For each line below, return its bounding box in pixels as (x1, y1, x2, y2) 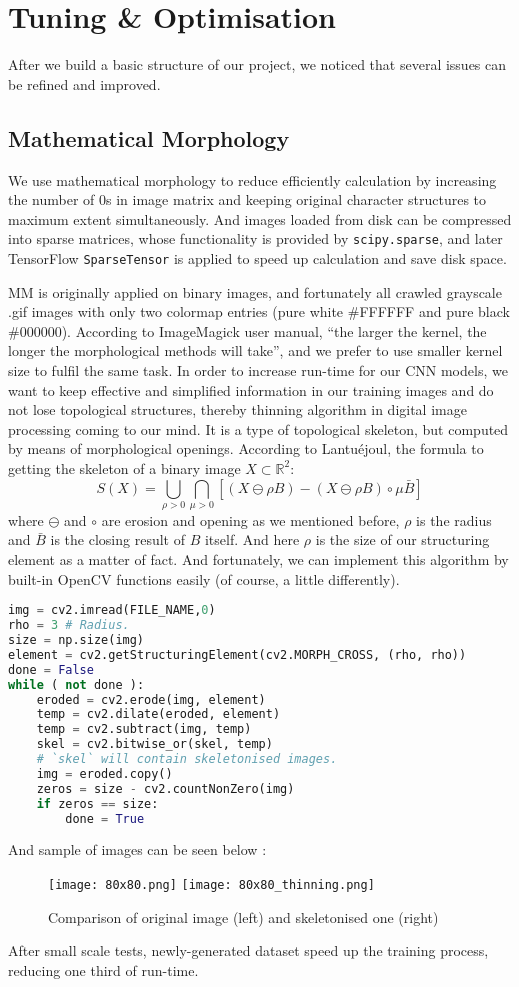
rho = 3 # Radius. (8, 618, 130, 633)
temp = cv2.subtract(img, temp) (36, 722, 252, 737)
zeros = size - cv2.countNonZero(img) (36, 781, 295, 796)
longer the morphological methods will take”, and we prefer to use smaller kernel (8, 340, 503, 361)
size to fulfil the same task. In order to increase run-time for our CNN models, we (8, 359, 508, 380)
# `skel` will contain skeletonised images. (36, 752, 338, 766)
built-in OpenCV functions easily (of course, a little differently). (8, 568, 400, 589)
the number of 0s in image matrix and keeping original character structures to (8, 189, 487, 210)
